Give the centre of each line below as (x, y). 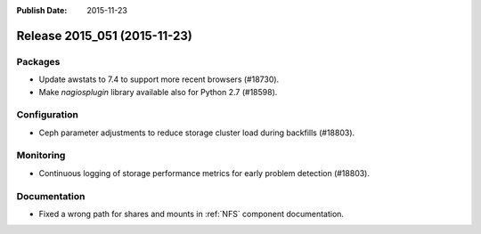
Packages (38, 61)
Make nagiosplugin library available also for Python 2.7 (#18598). (158, 92)
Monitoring (41, 156)
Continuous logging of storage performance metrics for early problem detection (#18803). (204, 173)
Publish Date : (42, 10)
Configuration (48, 115)
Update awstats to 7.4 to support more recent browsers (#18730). (159, 79)
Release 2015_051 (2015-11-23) (105, 36)
